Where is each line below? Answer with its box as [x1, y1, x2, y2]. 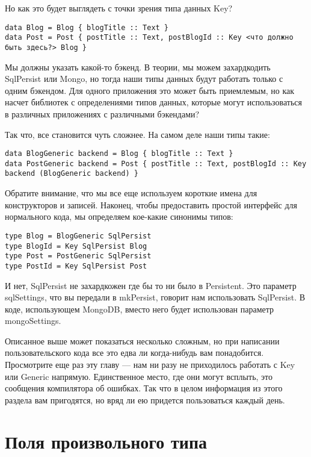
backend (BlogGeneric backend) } [5, 169, 138, 178]
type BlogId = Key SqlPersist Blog [5, 241, 147, 250]
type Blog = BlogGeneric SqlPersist [5, 231, 152, 240]
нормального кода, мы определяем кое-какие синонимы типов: [5, 210, 233, 223]
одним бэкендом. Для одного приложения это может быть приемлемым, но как [5, 84, 295, 96]
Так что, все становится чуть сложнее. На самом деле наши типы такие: [5, 128, 270, 140]
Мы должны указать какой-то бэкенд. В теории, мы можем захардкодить [5, 60, 271, 73]
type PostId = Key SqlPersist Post [5, 261, 147, 270]
